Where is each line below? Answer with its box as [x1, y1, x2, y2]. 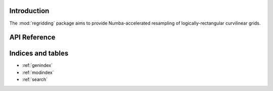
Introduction [9, 7, 50, 15]
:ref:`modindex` [22, 69, 54, 75]
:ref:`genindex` [22, 62, 53, 68]
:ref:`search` [22, 76, 48, 82]
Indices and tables [9, 49, 69, 58]
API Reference [9, 33, 56, 42]
